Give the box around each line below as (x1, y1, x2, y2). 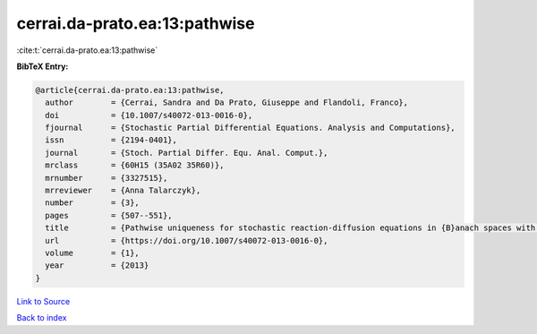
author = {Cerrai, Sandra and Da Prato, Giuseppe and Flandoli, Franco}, (45, 98, 409, 107)
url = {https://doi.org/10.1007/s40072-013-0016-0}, (45, 236, 328, 245)
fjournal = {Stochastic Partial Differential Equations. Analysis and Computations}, (45, 123, 456, 133)
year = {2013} (45, 261, 149, 270)
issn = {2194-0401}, (45, 135, 178, 145)
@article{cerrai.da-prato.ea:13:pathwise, (35, 85, 225, 95)
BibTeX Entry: (16, 61, 69, 72)
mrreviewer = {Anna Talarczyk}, (45, 185, 201, 196)
